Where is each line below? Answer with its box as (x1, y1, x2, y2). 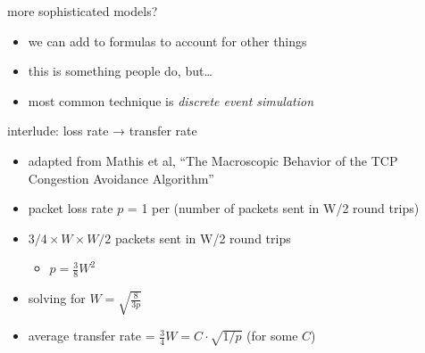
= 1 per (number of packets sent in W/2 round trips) (127, 199, 420, 218)
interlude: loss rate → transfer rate (7, 121, 197, 140)
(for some (246, 326, 298, 345)
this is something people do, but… (28, 62, 212, 80)
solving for (28, 289, 86, 308)
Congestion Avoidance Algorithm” (28, 168, 214, 187)
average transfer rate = (28, 326, 155, 345)
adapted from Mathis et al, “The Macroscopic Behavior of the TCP (28, 151, 398, 169)
